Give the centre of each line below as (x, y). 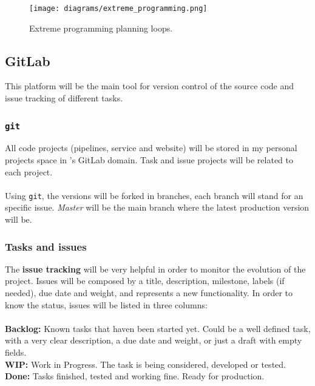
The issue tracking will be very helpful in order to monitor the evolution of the (155, 269)
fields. (16, 352)
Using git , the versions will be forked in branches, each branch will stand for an (154, 195)
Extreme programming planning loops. (101, 28)
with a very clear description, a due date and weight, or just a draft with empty (154, 340)
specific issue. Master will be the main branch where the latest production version (157, 207)
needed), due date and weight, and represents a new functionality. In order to (149, 293)
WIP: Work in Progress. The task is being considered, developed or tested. (145, 364)
